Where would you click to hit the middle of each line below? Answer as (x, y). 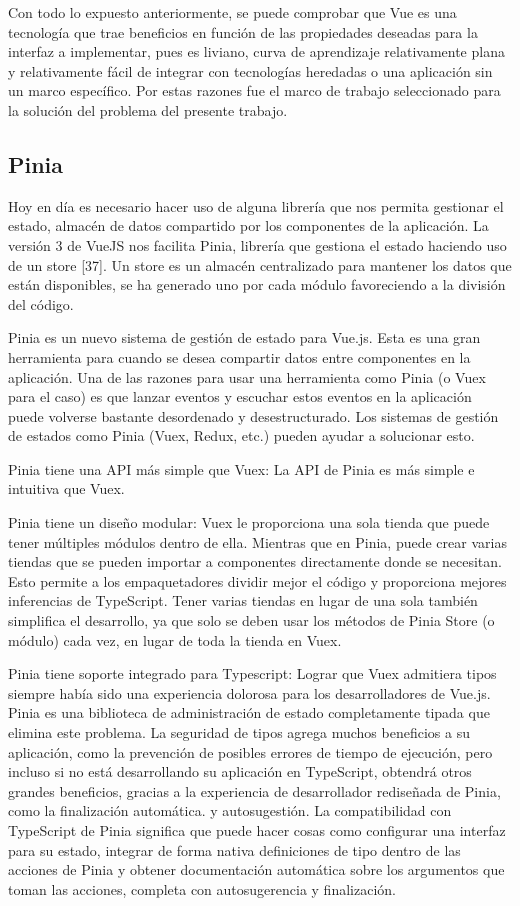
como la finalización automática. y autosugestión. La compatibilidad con (230, 810)
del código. (41, 303)
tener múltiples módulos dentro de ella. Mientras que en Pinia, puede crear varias (257, 541)
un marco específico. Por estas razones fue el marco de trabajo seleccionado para (254, 90)
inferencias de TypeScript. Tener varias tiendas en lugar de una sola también (243, 600)
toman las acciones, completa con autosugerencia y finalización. (202, 888)
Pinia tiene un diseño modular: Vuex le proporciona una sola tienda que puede (249, 522)
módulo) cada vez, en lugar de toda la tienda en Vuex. (175, 639)
